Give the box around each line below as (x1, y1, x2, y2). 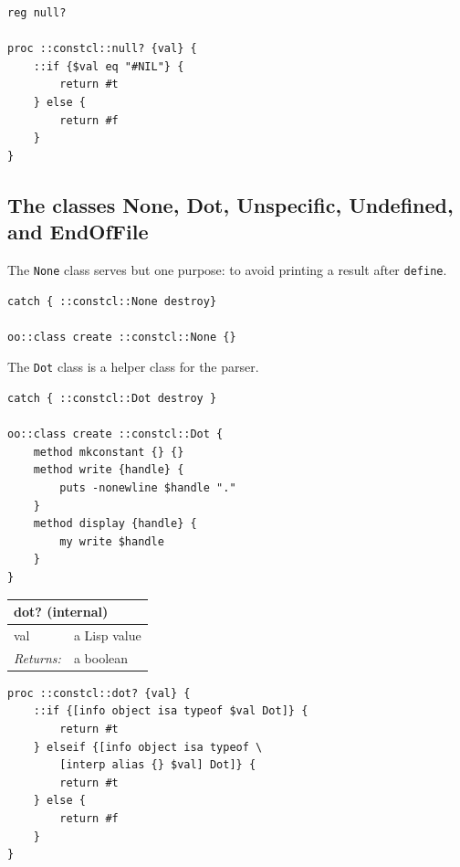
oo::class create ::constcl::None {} (7, 330, 236, 344)
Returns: (14, 648, 61, 667)
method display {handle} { (33, 517, 197, 531)
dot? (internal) (14, 602, 109, 621)
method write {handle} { (33, 463, 184, 477)
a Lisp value (73, 625, 141, 644)
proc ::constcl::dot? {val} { (7, 686, 191, 700)
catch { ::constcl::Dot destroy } (7, 392, 217, 406)
